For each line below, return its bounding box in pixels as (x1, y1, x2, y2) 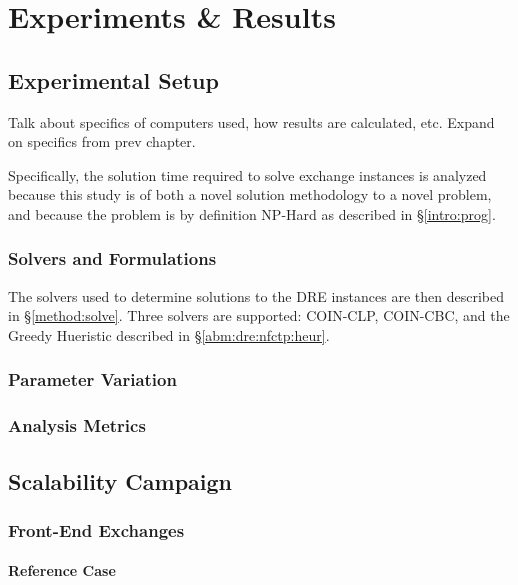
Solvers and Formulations (8, 246, 217, 271)
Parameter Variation (8, 367, 177, 392)
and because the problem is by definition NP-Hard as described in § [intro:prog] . (8, 203, 496, 224)
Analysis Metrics (8, 413, 146, 438)
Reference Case (8, 560, 116, 581)
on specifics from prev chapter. (8, 131, 196, 152)
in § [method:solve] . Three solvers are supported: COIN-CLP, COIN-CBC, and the (8, 305, 510, 326)
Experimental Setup (8, 64, 219, 95)
